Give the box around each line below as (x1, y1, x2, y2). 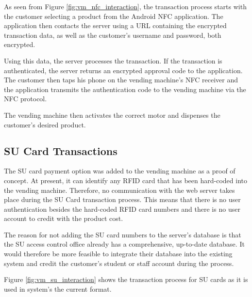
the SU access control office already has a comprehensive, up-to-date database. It (4, 239, 245, 249)
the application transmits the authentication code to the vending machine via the (4, 84, 246, 94)
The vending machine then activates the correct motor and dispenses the (4, 109, 220, 120)
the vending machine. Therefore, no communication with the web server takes (4, 185, 235, 195)
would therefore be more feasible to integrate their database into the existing (4, 249, 233, 259)
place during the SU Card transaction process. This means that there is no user (4, 194, 241, 204)
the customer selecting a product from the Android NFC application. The (4, 11, 223, 21)
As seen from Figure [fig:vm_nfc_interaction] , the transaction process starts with (4, 1, 247, 11)
